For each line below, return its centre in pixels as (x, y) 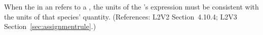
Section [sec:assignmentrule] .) (50, 26)
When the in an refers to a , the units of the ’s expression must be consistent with (131, 6)
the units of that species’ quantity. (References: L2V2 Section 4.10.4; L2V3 (121, 16)
